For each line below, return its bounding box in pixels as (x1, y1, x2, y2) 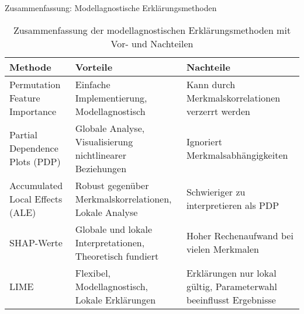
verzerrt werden (186, 104, 250, 118)
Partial (9, 128, 37, 142)
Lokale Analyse (75, 205, 138, 219)
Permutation (9, 77, 61, 91)
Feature (9, 90, 40, 104)
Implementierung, (75, 90, 147, 104)
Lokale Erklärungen (75, 292, 156, 306)
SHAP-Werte (9, 235, 63, 249)
